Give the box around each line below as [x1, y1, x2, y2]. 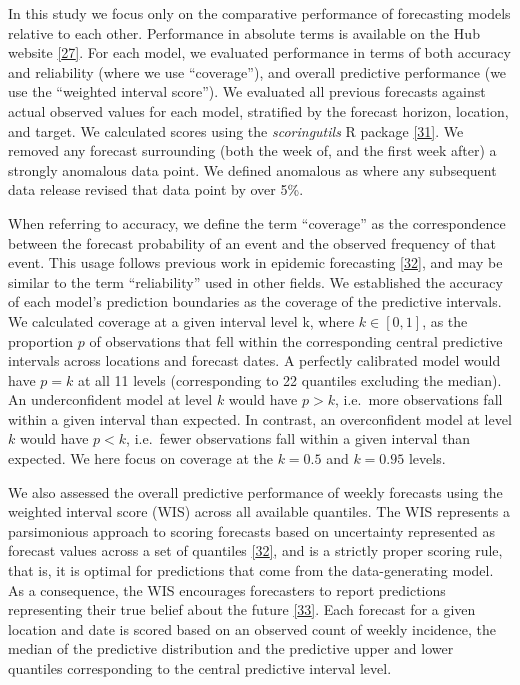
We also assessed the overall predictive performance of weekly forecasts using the [8, 481, 503, 502]
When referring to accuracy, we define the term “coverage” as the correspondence [8, 212, 506, 233]
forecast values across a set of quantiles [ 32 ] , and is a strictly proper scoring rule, [8, 540, 503, 561]
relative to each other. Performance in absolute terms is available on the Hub [8, 22, 480, 43]
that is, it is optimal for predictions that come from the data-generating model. [8, 560, 494, 581]
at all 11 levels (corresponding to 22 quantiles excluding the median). [77, 369, 502, 390]
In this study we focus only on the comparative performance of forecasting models [8, 3, 511, 23]
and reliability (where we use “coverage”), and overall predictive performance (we [8, 61, 507, 82]
